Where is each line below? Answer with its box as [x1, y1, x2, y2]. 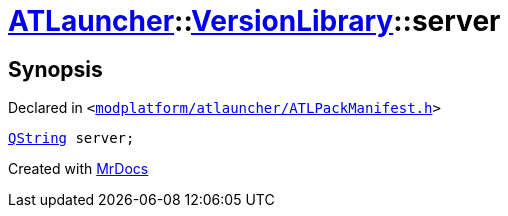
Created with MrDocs [8, 160, 149, 178]
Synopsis [8, 56, 103, 82]
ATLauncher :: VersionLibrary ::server [8, 4, 501, 38]
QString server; [8, 130, 135, 147]
